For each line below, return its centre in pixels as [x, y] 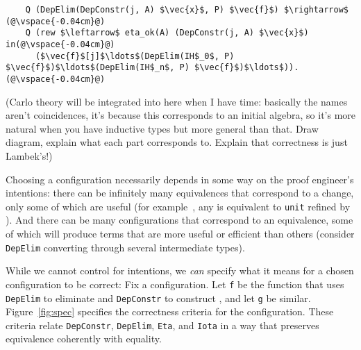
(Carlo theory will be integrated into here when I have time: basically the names [177, 101]
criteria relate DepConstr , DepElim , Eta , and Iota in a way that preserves [162, 325]
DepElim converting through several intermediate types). [125, 247]
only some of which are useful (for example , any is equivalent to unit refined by [178, 206]
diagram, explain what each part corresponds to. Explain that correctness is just [177, 142]
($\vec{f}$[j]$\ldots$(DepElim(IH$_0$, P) [135, 56]
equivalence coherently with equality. [84, 339]
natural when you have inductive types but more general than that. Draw [162, 128]
